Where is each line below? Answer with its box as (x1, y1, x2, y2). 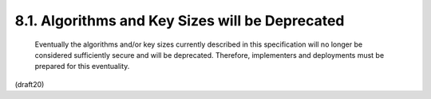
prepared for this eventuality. (34, 62, 130, 71)
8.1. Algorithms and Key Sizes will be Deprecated (14, 12, 345, 29)
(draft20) (14, 79, 45, 89)
